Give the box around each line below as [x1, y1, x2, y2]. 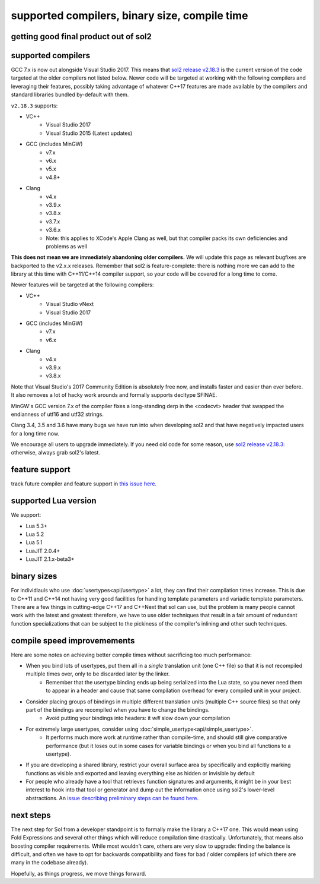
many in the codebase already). [11, 859, 88, 866]
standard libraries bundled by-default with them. [11, 91, 129, 98]
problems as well [46, 242, 88, 250]
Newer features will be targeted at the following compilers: [11, 281, 154, 288]
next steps [11, 810, 52, 820]
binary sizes [11, 571, 57, 582]
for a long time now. [11, 430, 59, 437]
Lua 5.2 [25, 531, 44, 538]
